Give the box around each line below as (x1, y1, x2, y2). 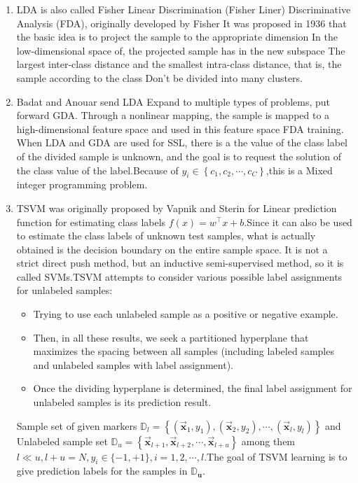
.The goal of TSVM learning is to (204, 449, 347, 463)
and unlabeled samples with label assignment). (33, 357, 233, 372)
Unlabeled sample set (16, 433, 108, 448)
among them (241, 433, 296, 448)
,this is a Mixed (266, 162, 333, 177)
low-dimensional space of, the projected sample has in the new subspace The (16, 43, 345, 57)
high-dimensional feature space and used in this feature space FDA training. (16, 121, 344, 136)
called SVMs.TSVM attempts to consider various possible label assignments (16, 269, 343, 283)
